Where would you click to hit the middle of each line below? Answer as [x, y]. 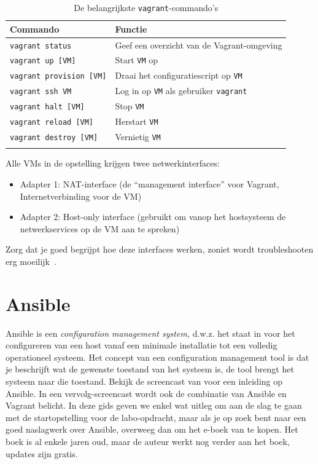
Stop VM [130, 106]
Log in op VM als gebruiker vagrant [181, 91]
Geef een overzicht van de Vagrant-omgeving [199, 45]
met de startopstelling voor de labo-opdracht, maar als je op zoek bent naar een [156, 417]
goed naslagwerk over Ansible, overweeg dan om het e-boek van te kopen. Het [152, 429]
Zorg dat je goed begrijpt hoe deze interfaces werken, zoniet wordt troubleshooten [160, 249]
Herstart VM [137, 121]
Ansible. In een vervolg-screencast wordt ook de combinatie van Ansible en [146, 393]
